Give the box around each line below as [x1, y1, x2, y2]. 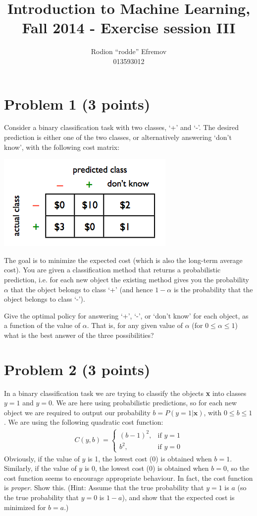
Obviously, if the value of [4, 453, 80, 463]
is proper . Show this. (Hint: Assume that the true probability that [4, 482, 204, 493]
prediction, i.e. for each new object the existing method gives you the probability [4, 274, 249, 284]
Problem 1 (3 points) [4, 93, 151, 114]
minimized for [4, 502, 46, 512]
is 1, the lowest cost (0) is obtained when [88, 453, 212, 463]
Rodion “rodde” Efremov [91, 46, 167, 57]
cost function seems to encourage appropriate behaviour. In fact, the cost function [4, 472, 253, 483]
